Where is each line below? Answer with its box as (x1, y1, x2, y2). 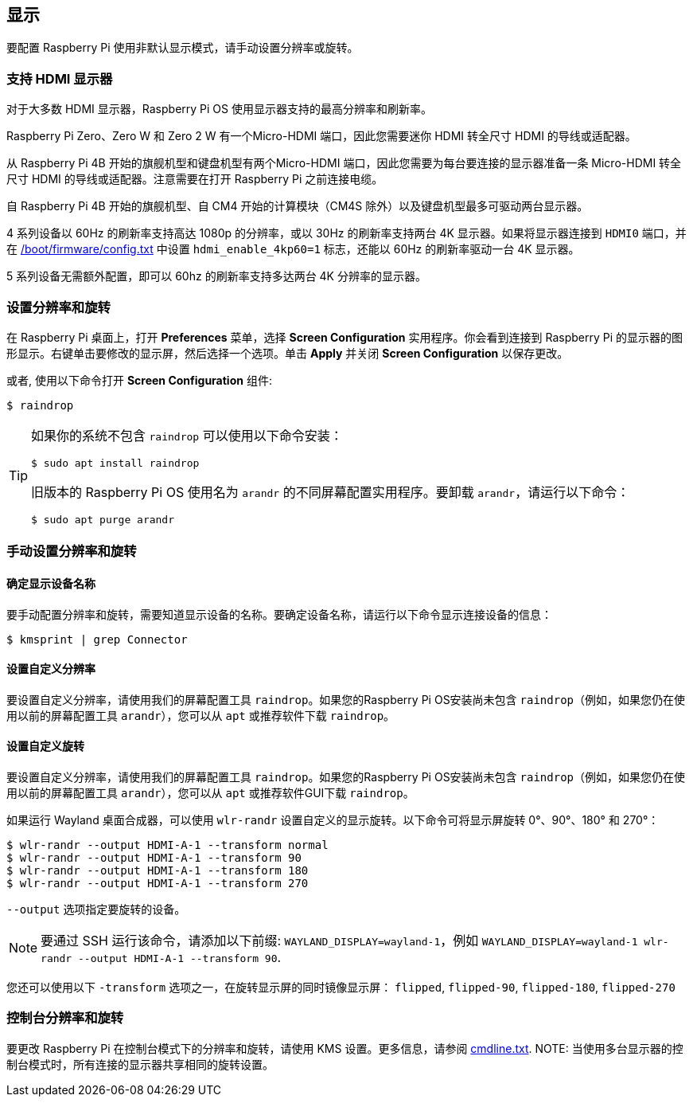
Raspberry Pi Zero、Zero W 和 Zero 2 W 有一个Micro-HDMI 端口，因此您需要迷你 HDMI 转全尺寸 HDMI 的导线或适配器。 (6, 129, 637, 143)
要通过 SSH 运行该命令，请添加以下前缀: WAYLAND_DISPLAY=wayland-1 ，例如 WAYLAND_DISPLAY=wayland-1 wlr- (41, 932, 669, 949)
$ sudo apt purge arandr (31, 513, 175, 526)
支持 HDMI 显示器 (6, 70, 113, 87)
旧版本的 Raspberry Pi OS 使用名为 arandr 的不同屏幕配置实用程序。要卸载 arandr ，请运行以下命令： (31, 483, 630, 500)
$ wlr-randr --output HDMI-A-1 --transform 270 (6, 876, 309, 890)
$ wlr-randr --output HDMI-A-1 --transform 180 (6, 863, 309, 877)
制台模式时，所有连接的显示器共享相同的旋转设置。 (6, 1057, 274, 1071)
